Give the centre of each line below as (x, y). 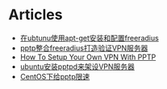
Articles (35, 15)
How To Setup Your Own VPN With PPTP (88, 57)
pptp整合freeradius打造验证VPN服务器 (84, 48)
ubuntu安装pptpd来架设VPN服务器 (77, 67)
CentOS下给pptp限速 (55, 76)
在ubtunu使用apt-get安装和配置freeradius (89, 38)
